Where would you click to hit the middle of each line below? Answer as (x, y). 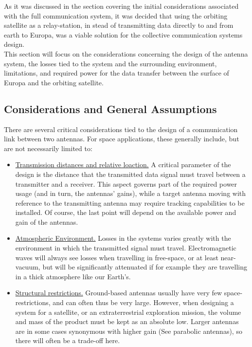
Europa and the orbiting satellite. (54, 82)
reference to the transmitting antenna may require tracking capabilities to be (130, 202)
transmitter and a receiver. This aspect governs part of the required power (126, 183)
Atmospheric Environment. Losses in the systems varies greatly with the (123, 238)
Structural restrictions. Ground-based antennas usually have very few (119, 293)
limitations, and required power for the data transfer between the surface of (117, 73)
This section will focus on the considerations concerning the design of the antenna (126, 53)
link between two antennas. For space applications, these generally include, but (122, 139)
